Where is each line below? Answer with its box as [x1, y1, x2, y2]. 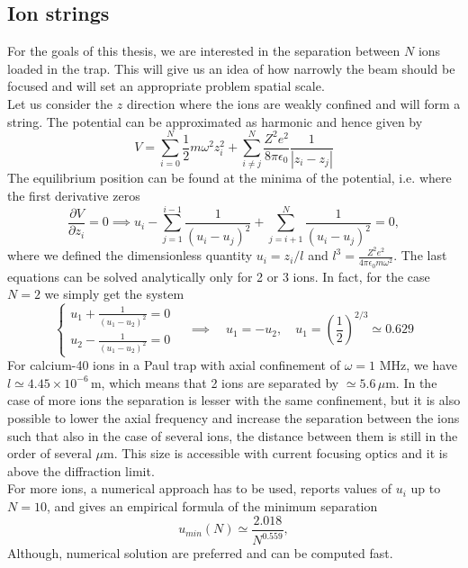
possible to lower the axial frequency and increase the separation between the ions [7, 409, 460, 428]
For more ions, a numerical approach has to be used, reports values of [7, 479, 392, 498]
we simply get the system [44, 284, 184, 303]
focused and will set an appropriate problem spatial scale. [7, 77, 325, 95]
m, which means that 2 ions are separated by [90, 373, 339, 392]
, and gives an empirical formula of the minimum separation [46, 497, 378, 516]
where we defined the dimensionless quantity [7, 246, 253, 265]
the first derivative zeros [7, 186, 140, 205]
